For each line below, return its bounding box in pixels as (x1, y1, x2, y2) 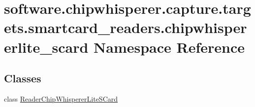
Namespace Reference (94, 36, 245, 57)
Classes (4, 71, 41, 86)
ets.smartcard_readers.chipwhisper (4, 17, 247, 37)
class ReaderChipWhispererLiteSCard (4, 93, 118, 104)
